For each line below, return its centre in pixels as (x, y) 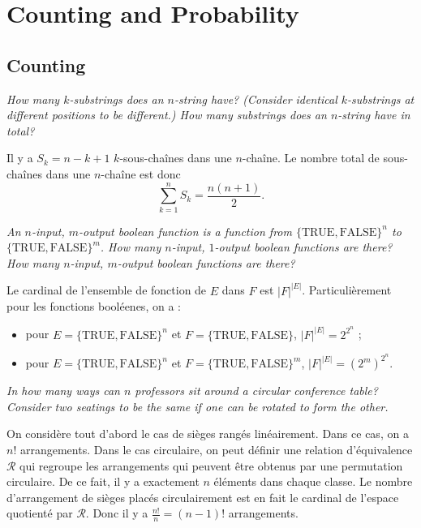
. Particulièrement (347, 290)
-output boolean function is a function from (185, 231)
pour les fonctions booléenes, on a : (94, 306)
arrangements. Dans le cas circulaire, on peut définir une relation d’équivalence (216, 449)
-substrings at (381, 99)
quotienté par (40, 513)
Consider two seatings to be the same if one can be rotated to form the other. (198, 406)
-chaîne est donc (141, 173)
